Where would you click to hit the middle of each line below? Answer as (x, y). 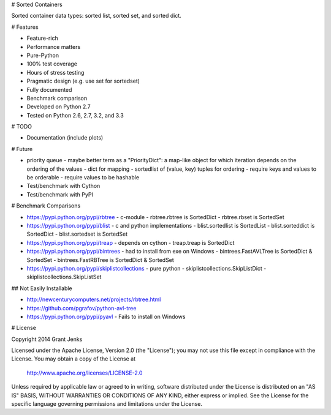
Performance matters (54, 47)
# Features (25, 27)
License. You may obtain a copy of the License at (74, 359)
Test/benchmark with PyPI (60, 194)
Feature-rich (42, 38)
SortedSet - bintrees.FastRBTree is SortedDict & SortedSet (100, 260)
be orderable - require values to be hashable (83, 178)
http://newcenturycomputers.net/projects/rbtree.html (94, 299)
